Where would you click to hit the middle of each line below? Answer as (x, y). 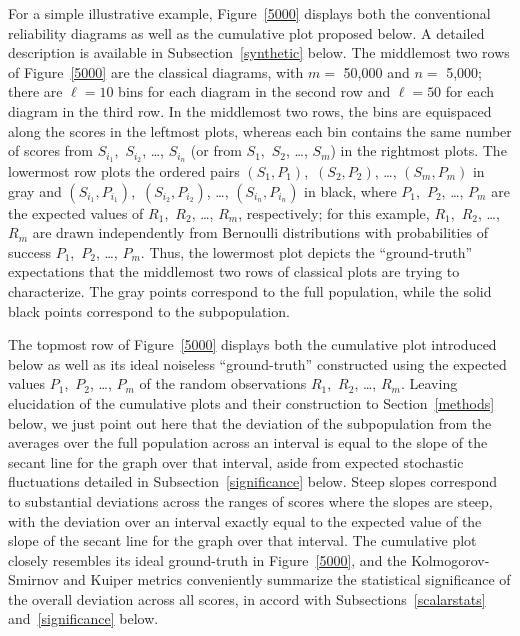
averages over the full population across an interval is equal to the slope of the (248, 442)
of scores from (50, 150)
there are (35, 91)
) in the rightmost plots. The (418, 150)
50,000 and (376, 71)
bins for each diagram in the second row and (254, 91)
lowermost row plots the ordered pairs (124, 171)
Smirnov (33, 579)
